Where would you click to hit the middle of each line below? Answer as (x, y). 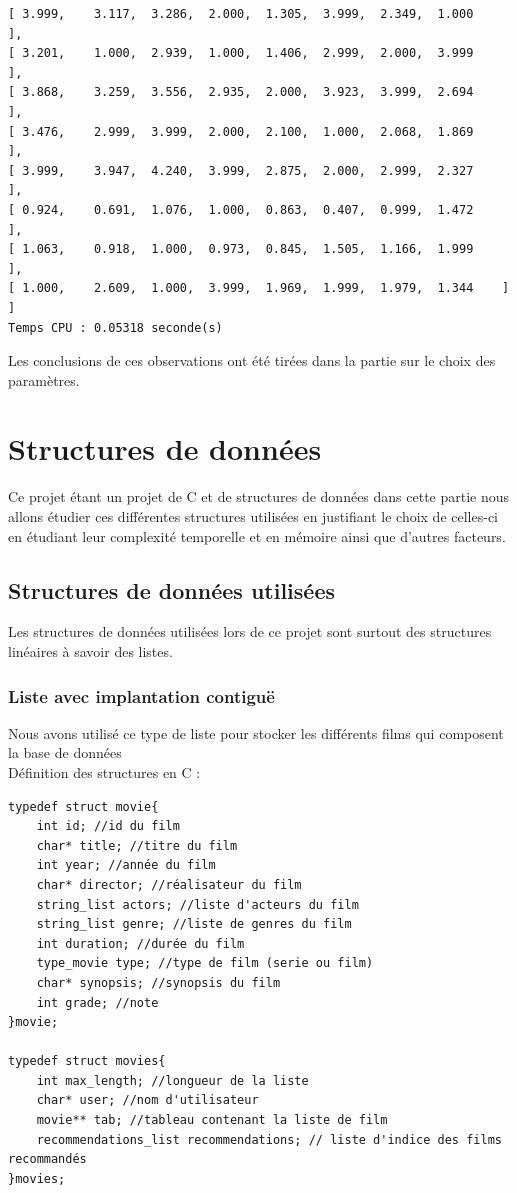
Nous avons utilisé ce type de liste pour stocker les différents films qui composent (256, 732)
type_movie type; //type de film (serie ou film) (205, 963)
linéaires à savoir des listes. (90, 650)
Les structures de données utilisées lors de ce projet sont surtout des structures (250, 631)
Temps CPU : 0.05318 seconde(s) (115, 327)
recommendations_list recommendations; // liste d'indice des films (269, 1139)
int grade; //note (97, 1002)
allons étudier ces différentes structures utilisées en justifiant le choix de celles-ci (253, 516)
